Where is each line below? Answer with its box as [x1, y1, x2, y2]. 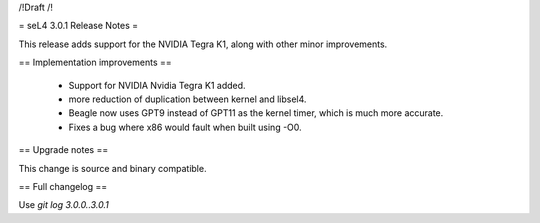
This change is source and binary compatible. [18, 162, 207, 174]
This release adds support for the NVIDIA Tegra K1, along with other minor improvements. [18, 38, 388, 50]
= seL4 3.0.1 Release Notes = [18, 20, 139, 32]
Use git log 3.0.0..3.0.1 [18, 199, 110, 211]
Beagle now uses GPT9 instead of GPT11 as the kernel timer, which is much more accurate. [68, 107, 444, 119]
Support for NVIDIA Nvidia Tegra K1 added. [68, 79, 246, 91]
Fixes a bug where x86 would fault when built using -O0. [68, 121, 302, 133]
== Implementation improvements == [18, 56, 172, 69]
